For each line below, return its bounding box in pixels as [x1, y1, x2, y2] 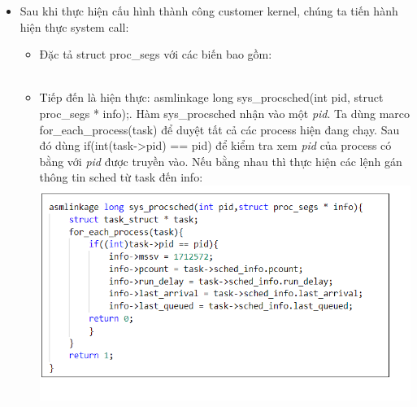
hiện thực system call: [20, 18, 129, 35]
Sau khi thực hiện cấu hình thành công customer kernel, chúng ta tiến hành [20, 2, 398, 19]
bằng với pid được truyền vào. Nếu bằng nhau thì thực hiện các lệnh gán [39, 152, 402, 169]
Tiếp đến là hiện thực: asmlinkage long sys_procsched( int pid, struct [39, 89, 384, 106]
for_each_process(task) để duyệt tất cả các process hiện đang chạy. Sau [39, 120, 400, 138]
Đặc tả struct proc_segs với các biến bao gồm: [39, 46, 272, 63]
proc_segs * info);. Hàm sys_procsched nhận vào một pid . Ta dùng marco [39, 104, 410, 121]
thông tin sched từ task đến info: [39, 168, 203, 186]
